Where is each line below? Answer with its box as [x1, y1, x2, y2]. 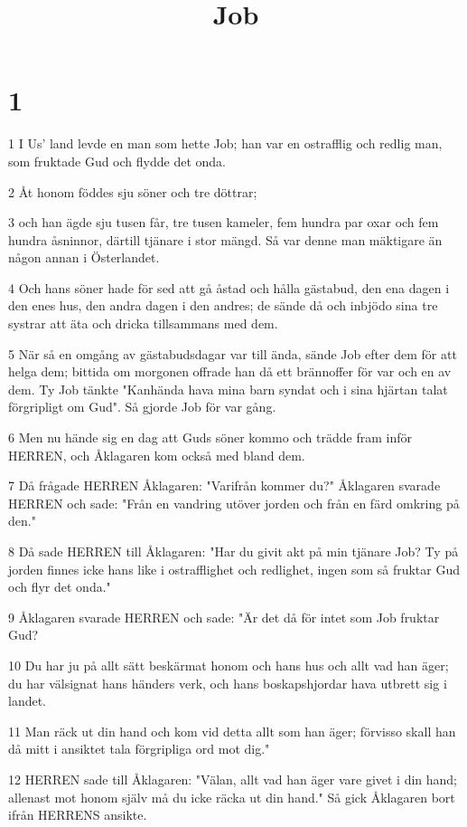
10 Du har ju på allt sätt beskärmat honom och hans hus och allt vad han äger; [8, 655, 449, 674]
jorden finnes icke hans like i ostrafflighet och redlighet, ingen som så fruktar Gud [8, 559, 461, 578]
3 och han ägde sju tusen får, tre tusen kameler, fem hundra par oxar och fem [8, 213, 439, 232]
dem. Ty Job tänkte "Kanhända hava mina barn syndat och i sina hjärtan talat [8, 379, 448, 398]
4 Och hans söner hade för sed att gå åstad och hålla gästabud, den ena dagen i [8, 278, 450, 297]
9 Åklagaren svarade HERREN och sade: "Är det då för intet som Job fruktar [8, 607, 440, 626]
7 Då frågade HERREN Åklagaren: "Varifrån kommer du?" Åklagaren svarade [8, 476, 441, 495]
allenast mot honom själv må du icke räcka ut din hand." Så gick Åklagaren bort [8, 787, 455, 806]
